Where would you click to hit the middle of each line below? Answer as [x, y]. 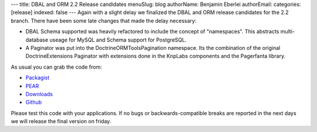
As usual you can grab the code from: [56, 67]
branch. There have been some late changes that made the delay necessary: [104, 21]
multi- [288, 32]
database [37, 40]
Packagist [38, 78]
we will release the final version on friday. [61, 121]
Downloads [39, 94]
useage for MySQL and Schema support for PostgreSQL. [118, 40]
